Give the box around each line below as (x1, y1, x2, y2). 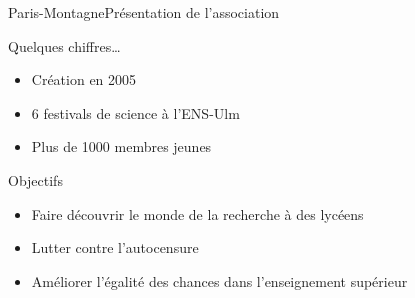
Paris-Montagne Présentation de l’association (8, 2, 280, 22)
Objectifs (8, 169, 63, 190)
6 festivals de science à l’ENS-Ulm (31, 102, 240, 123)
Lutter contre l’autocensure (31, 237, 199, 258)
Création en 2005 (31, 69, 137, 90)
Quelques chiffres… (8, 35, 121, 56)
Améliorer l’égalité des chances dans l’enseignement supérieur (31, 270, 408, 291)
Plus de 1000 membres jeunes (31, 136, 212, 157)
